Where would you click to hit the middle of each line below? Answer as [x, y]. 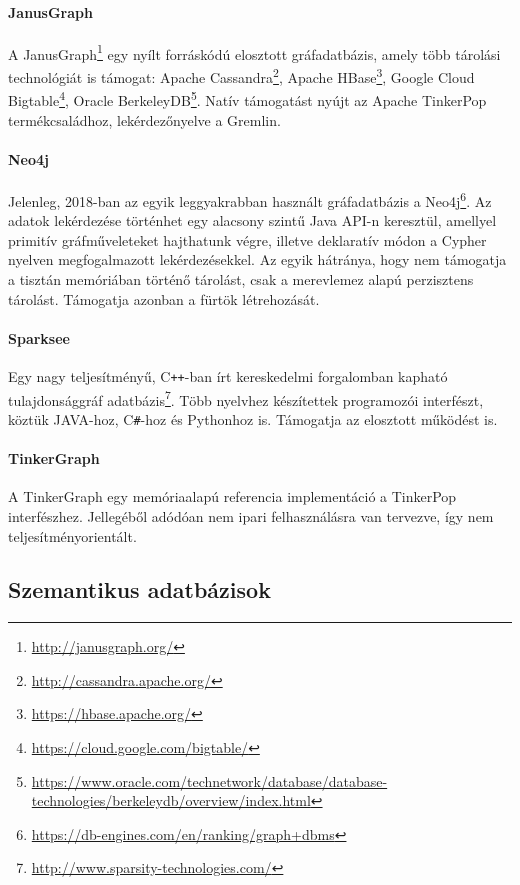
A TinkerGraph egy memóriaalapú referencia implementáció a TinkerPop [232, 496]
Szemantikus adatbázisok [139, 589]
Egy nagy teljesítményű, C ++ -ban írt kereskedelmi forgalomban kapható [228, 375]
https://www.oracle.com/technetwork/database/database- [209, 780]
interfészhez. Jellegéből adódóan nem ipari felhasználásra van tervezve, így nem [251, 515]
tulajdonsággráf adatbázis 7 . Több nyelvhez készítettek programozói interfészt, [246, 398]
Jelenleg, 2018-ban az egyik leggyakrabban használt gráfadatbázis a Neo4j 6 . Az [250, 199]
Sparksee [39, 337]
